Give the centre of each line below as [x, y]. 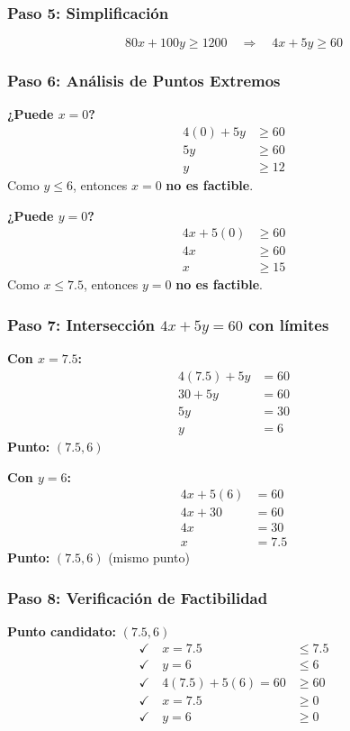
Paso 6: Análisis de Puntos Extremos [144, 81]
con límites [289, 324]
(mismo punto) [149, 557]
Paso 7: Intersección [81, 324]
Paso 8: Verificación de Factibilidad [138, 597]
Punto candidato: [62, 631]
